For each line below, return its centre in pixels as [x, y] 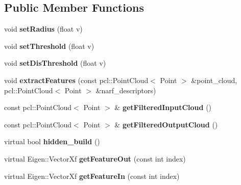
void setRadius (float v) [43, 29]
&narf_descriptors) [126, 90]
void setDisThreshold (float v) [55, 63]
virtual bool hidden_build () [52, 141]
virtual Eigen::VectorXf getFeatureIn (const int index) [92, 176]
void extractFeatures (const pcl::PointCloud [76, 80]
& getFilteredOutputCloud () [166, 124]
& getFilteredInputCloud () [163, 107]
